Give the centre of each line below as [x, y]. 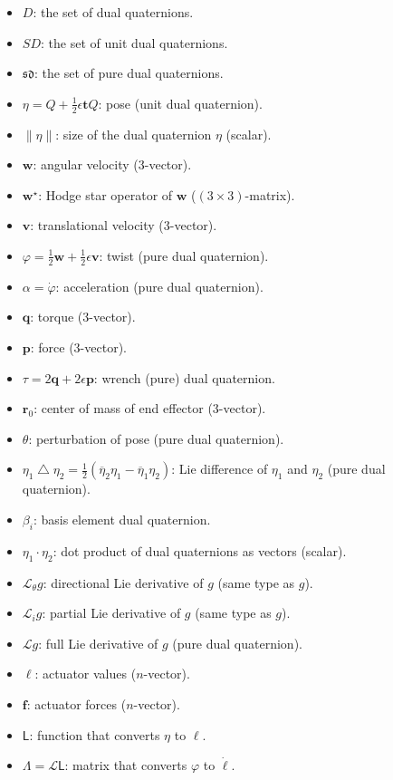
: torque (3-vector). [83, 317]
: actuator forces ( [77, 703]
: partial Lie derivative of [111, 613]
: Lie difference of [220, 469]
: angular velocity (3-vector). [112, 164]
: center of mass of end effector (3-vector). [150, 408]
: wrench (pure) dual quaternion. [184, 377]
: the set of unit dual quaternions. [134, 42]
